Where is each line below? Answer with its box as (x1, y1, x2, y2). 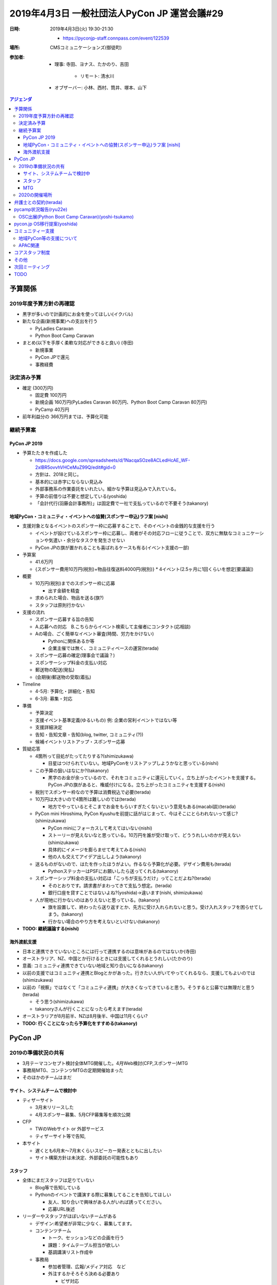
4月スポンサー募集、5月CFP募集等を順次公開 (35, 1111, 131, 1117)
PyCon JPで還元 (35, 354, 70, 360)
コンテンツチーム (35, 1227, 71, 1234)
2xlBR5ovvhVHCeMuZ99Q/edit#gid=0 (35, 464, 116, 470)
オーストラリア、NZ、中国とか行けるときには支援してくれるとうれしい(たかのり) (22, 955, 193, 961)
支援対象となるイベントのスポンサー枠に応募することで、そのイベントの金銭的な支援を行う (22, 523, 215, 529)
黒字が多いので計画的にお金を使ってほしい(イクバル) (22, 311, 133, 317)
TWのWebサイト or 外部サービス (35, 1126, 105, 1132)
